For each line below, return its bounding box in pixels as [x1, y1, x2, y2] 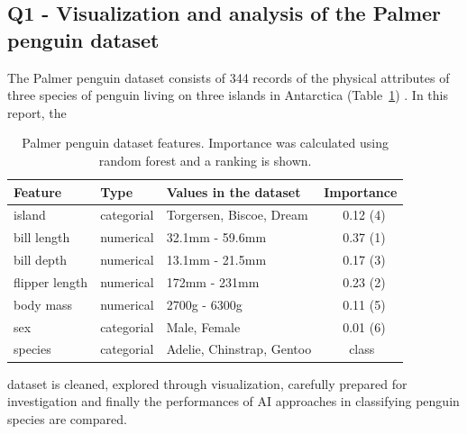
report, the [7, 103, 67, 122]
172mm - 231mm [166, 272, 260, 291]
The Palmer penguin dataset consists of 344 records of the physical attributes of [7, 68, 450, 86]
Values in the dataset [166, 182, 301, 201]
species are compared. [7, 409, 127, 428]
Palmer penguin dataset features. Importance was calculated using [22, 133, 389, 152]
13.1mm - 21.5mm [166, 250, 267, 269]
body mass [14, 294, 73, 313]
